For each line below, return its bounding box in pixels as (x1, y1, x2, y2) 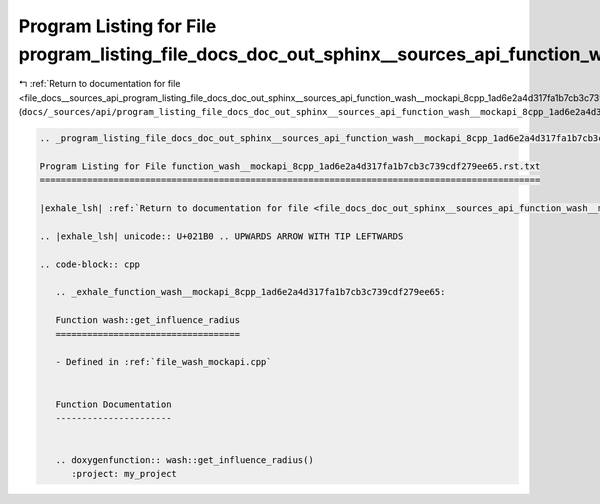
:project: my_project (71, 468, 177, 480)
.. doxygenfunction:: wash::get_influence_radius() (55, 455, 314, 466)
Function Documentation (55, 398, 172, 410)
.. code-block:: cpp (39, 258, 140, 270)
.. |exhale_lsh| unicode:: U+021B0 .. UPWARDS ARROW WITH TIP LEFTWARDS (39, 230, 404, 242)
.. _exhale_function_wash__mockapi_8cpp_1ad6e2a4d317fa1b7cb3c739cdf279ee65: (55, 286, 446, 298)
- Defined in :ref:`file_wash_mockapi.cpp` (55, 356, 272, 368)
